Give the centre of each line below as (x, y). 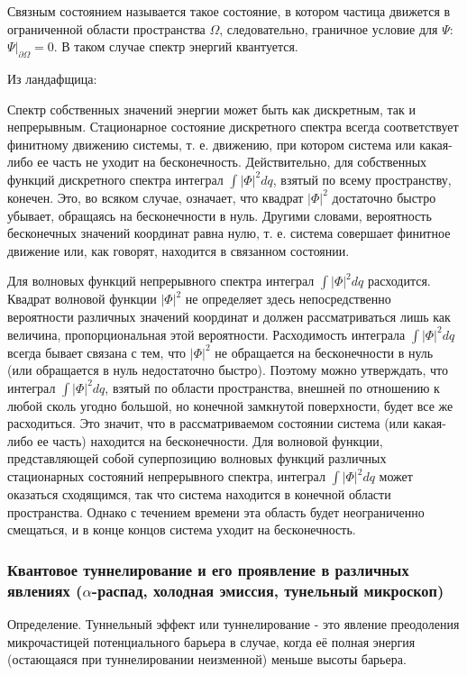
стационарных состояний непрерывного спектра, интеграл (166, 476)
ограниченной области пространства (106, 28)
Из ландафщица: (52, 78)
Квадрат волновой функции (82, 299)
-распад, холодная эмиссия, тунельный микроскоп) (268, 590)
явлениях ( (45, 590)
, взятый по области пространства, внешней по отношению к (272, 387)
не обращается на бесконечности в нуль (324, 352)
